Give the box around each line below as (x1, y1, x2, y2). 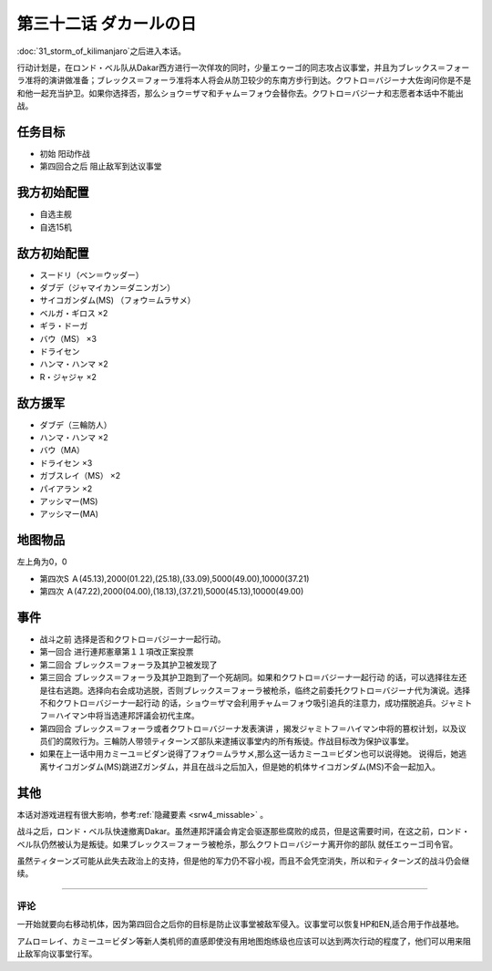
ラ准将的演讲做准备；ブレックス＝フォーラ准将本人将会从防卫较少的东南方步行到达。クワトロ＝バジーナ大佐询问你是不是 (16, 75, 472, 86)
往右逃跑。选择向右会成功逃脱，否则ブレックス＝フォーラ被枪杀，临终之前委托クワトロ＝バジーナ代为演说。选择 (46, 685, 471, 696)
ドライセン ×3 (39, 457, 93, 469)
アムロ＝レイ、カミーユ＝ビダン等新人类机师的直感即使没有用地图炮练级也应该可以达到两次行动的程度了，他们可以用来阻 (16, 935, 471, 946)
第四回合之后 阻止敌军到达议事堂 (39, 160, 162, 172)
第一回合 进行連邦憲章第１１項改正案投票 (39, 646, 194, 657)
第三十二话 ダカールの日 (16, 14, 197, 34)
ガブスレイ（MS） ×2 (39, 470, 121, 481)
